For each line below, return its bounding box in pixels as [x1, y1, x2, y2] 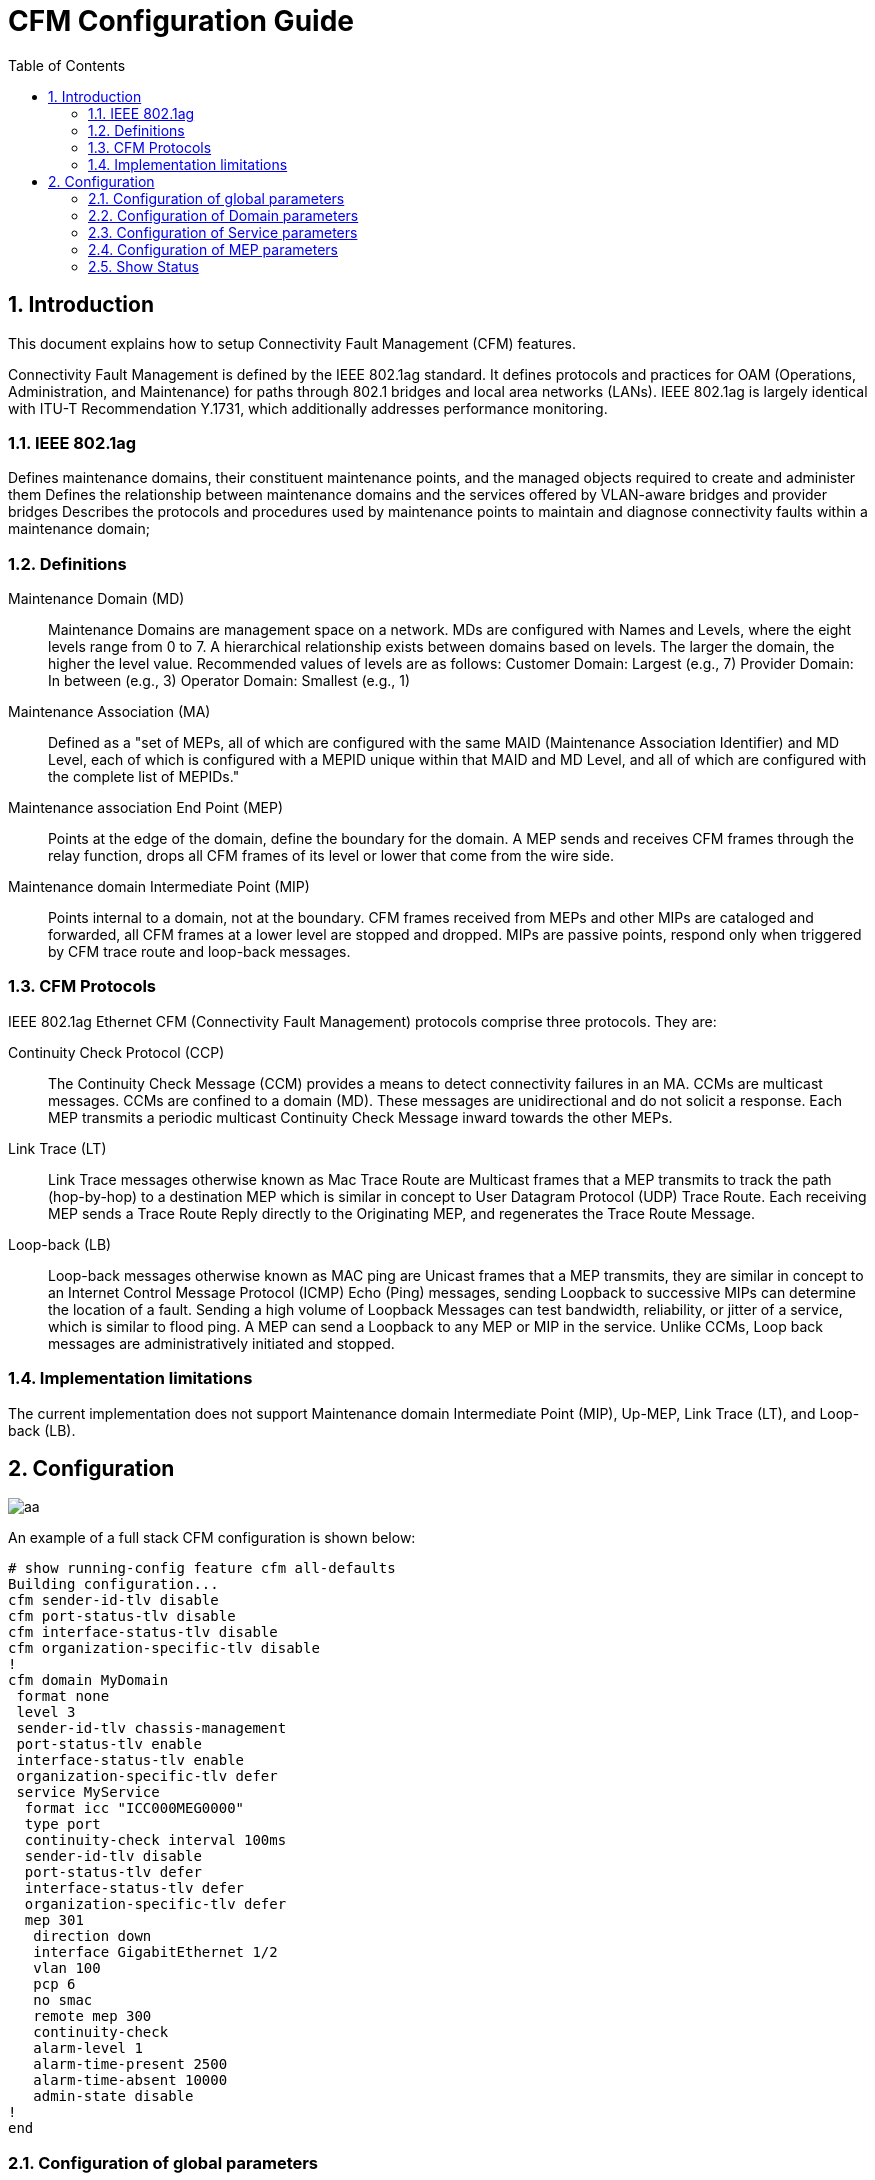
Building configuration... [8, 1576, 219, 1593]
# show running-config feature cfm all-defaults [8, 1560, 396, 1577]
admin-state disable [33, 2088, 194, 2105]
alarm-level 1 [33, 2040, 143, 2057]
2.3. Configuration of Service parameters [88, 223, 358, 241]
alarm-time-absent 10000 [33, 2072, 228, 2089]
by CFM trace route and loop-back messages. [48, 943, 351, 961]
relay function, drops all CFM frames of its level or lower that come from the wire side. [48, 847, 615, 865]
